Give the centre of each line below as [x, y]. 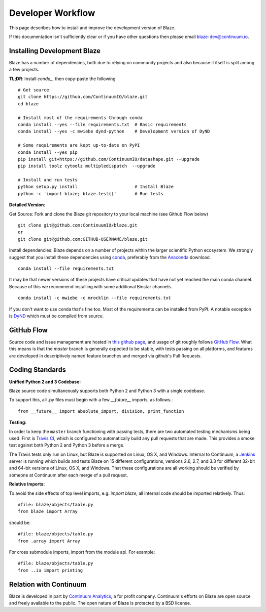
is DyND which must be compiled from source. [56, 316]
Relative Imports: [27, 484]
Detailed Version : [27, 205]
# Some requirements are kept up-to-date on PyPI [79, 145]
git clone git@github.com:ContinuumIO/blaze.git [78, 225]
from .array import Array [49, 541]
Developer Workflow [52, 13]
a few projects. [24, 70]
